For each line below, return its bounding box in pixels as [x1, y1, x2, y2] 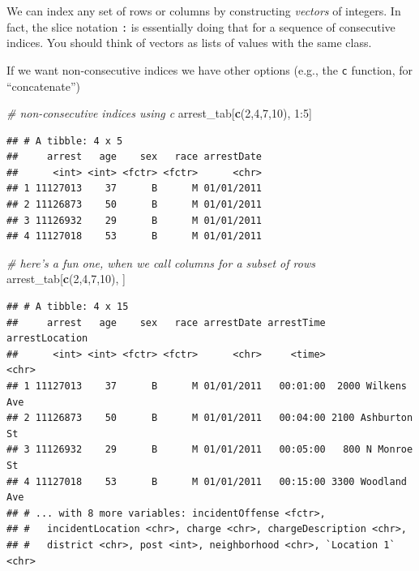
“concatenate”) [6, 77, 80, 94]
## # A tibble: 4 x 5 [6, 135, 123, 147]
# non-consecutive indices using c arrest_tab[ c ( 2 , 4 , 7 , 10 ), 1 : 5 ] [6, 105, 312, 122]
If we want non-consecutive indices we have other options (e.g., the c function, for [6, 61, 413, 78]
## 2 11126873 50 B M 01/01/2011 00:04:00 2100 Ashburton [6, 412, 413, 424]
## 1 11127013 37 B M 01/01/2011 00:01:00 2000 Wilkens [6, 380, 407, 392]
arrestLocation [6, 333, 88, 345]
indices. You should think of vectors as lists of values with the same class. [6, 34, 372, 51]
